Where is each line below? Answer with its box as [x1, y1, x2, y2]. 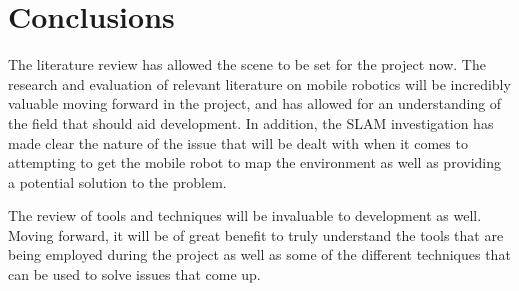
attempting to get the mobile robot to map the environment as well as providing [8, 152, 501, 173]
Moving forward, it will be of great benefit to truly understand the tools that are [8, 224, 504, 245]
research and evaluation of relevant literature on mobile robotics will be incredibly [8, 73, 511, 94]
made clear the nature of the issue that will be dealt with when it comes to [8, 132, 468, 153]
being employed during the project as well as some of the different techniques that [8, 244, 511, 265]
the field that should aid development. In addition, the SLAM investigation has [8, 112, 494, 133]
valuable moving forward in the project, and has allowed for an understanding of [8, 93, 502, 114]
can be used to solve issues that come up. [8, 264, 261, 285]
